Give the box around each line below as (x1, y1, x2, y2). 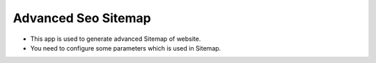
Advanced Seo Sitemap (13, 10, 151, 26)
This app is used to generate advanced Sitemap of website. (30, 35, 201, 43)
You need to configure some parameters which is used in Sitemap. (30, 44, 221, 52)
